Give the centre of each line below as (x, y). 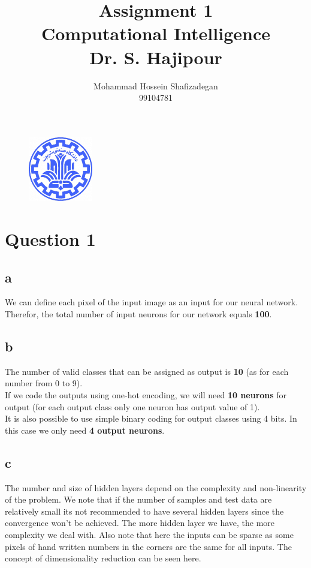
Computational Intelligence (156, 33)
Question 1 (50, 239)
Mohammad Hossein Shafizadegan (156, 85)
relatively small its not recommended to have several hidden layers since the (144, 511)
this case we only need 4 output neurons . (85, 430)
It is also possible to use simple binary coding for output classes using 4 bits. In (151, 418)
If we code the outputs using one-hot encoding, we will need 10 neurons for (146, 394)
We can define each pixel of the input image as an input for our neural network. (152, 302)
